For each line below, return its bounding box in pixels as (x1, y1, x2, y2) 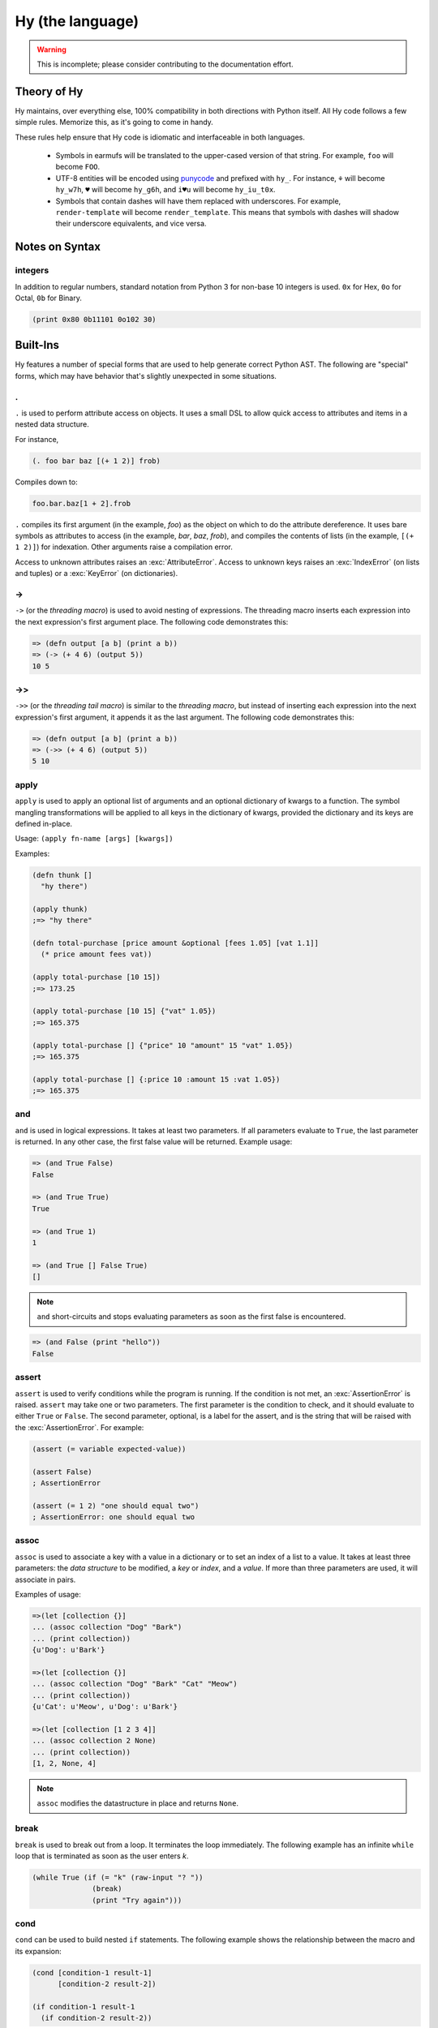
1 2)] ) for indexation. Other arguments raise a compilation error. (15, 542, 233, 552)
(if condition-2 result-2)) (41, 2013, 152, 2023)
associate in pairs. (15, 1575, 76, 1584)
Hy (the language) (15, 12, 140, 30)
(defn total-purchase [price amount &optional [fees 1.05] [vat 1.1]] (32, 939, 320, 948)
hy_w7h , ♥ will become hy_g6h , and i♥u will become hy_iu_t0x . (55, 185, 276, 195)
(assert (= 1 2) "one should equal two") (32, 1501, 200, 1510)
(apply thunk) (32, 904, 88, 913)
